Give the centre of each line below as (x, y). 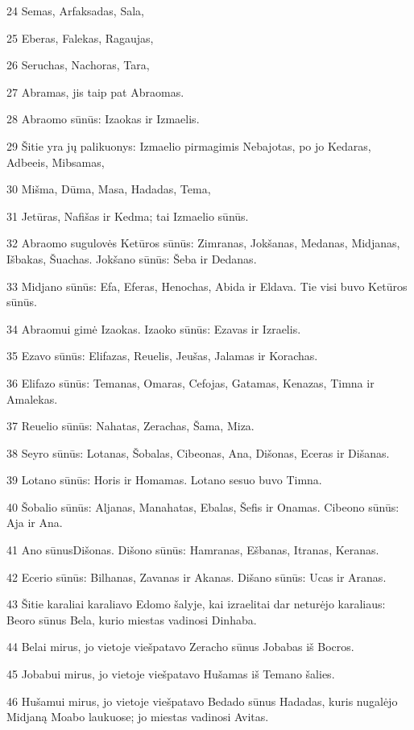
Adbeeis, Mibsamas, (56, 162)
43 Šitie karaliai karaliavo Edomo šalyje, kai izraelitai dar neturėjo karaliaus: (196, 604)
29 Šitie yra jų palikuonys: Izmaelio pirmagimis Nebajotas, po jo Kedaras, (189, 145)
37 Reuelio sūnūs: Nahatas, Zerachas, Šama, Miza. (130, 426)
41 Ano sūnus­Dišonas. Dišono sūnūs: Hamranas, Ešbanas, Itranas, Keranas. (193, 550)
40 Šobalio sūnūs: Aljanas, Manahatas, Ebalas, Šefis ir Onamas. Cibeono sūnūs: (203, 506)
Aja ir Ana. (35, 523)
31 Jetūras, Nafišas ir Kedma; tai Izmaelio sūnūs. (128, 216)
